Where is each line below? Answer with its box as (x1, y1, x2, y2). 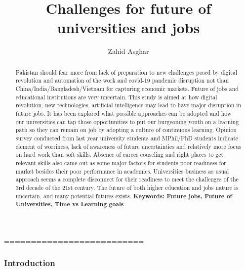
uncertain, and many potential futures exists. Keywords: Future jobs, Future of (15, 191, 232, 200)
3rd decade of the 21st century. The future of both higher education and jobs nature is (15, 183, 239, 191)
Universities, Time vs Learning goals (15, 200, 124, 209)
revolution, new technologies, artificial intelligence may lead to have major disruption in (15, 101, 242, 109)
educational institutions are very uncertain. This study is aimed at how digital (15, 92, 217, 101)
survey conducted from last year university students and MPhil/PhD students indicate (15, 134, 239, 142)
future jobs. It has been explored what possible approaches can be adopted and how (15, 109, 232, 117)
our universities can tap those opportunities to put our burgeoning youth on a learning (15, 117, 239, 126)
